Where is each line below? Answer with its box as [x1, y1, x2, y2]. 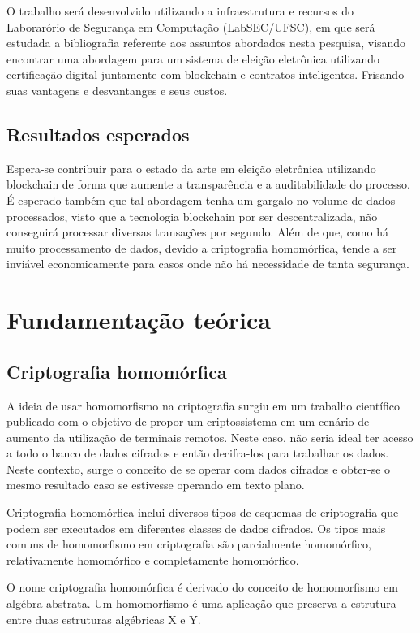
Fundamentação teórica [6, 303, 271, 336]
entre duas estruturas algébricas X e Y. [6, 610, 201, 627]
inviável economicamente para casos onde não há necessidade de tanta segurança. [6, 255, 410, 272]
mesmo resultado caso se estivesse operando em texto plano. [6, 476, 305, 493]
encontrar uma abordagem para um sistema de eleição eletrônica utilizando [6, 50, 379, 67]
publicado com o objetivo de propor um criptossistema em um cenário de [6, 413, 370, 430]
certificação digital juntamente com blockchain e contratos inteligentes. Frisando [6, 66, 405, 83]
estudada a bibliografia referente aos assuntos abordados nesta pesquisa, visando [6, 34, 406, 51]
